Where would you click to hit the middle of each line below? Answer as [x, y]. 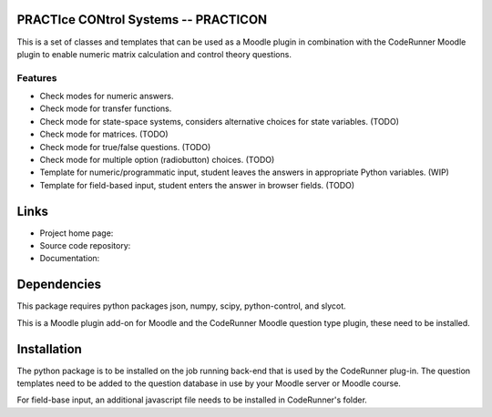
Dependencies [59, 285]
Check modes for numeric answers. [107, 97]
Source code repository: [85, 246]
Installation [49, 349]
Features [37, 77]
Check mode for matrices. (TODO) [104, 134]
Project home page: [77, 233]
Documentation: [70, 259]
